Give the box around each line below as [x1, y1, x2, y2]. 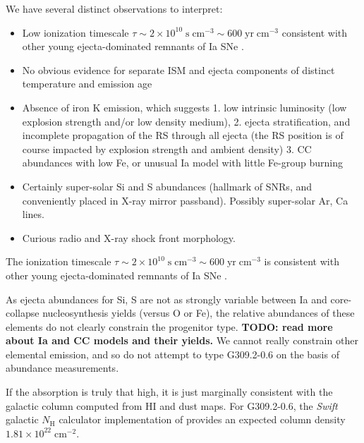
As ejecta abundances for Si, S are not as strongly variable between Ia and [6, 291, 327, 306]
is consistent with [264, 254, 339, 269]
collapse [6, 305, 40, 320]
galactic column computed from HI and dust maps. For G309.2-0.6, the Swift [6, 398, 338, 413]
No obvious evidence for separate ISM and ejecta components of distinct [22, 62, 335, 77]
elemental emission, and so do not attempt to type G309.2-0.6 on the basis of [6, 346, 339, 361]
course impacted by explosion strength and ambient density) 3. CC [22, 141, 312, 156]
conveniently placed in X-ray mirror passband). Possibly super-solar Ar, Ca [22, 193, 348, 207]
